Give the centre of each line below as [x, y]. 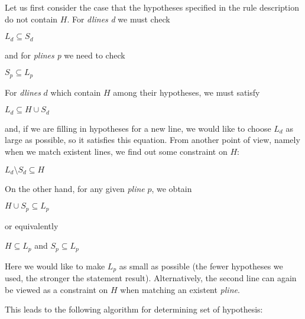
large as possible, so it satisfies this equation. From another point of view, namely [152, 140]
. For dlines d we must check [119, 19]
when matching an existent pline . [180, 289]
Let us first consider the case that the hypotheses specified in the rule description [152, 7]
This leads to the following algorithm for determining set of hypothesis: [134, 309]
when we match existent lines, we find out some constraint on [116, 151]
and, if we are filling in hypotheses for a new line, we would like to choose [138, 128]
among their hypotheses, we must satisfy [186, 92]
